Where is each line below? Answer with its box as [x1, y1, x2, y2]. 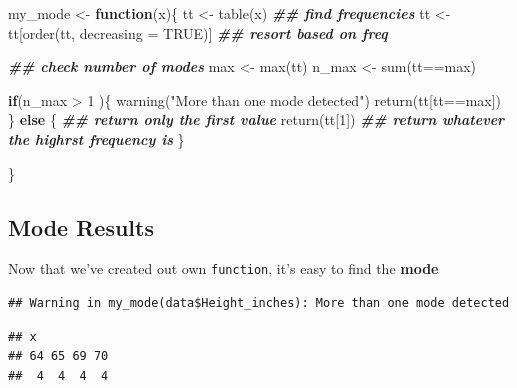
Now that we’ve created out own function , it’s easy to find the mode [8, 258, 439, 279]
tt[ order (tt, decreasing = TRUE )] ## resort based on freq [8, 22, 388, 43]
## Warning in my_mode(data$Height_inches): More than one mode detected [8, 296, 510, 311]
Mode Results [8, 211, 154, 242]
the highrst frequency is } [8, 128, 185, 149]
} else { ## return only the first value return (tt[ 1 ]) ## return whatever [8, 109, 505, 130]
